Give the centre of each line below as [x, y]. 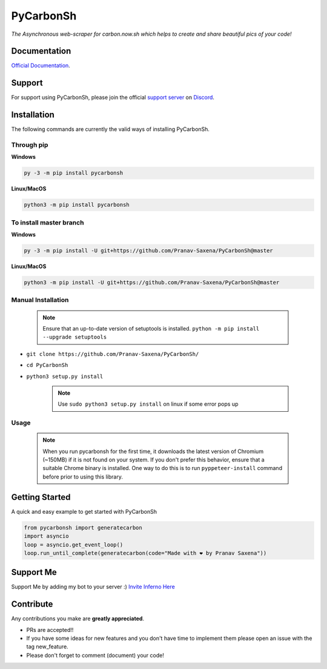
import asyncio [46, 536]
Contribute [32, 604]
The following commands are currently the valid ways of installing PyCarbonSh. [111, 129]
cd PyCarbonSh [47, 365]
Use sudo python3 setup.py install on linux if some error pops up [148, 404]
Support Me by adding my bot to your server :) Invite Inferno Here [93, 587]
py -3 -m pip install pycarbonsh [74, 173]
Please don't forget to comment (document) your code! [95, 655]
